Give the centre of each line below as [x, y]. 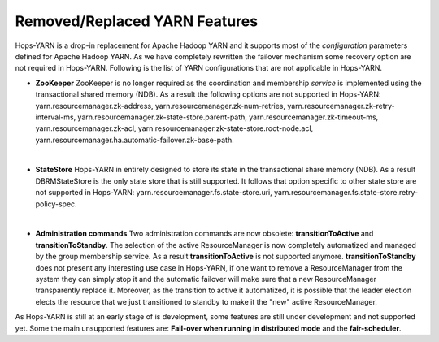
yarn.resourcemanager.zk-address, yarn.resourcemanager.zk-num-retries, [161, 106]
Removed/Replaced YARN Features [137, 21]
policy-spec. [56, 204]
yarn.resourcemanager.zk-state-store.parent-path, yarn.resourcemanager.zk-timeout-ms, [228, 117]
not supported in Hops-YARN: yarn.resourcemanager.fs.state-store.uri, [154, 193]
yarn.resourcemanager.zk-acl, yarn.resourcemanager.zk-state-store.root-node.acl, [174, 128]
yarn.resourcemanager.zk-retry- [341, 106]
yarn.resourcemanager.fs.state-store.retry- [346, 193]
